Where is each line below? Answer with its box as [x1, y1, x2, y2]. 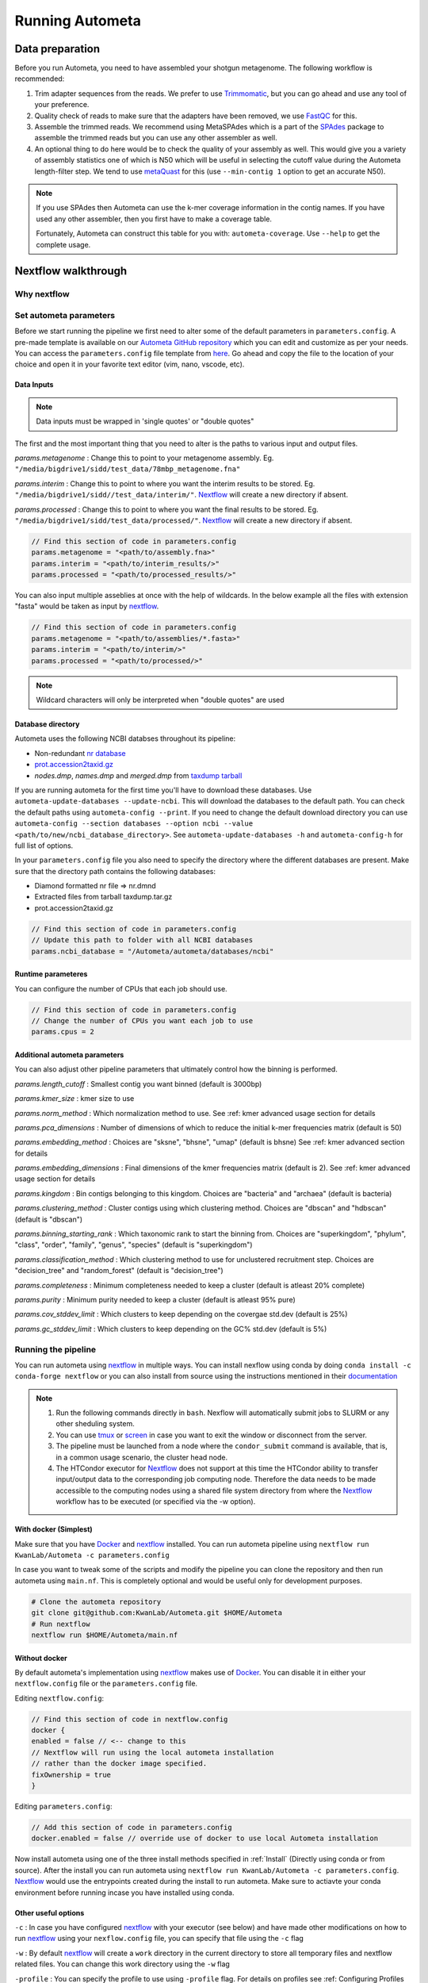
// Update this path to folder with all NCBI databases [31, 936, 254, 945]
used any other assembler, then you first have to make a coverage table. [36, 214, 273, 224]
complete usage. [36, 240, 91, 249]
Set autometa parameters [14, 309, 115, 320]
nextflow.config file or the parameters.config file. [14, 1678, 198, 1689]
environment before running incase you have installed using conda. [14, 1888, 235, 1897]
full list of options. [14, 841, 74, 850]
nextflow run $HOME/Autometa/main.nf [31, 1630, 178, 1640]
